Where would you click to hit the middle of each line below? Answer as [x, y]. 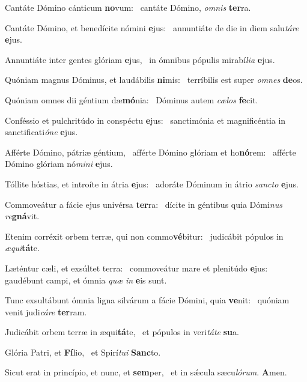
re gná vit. [22, 216]
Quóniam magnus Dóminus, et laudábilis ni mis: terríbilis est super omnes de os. [154, 80]
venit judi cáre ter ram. [46, 311]
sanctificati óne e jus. [41, 132]
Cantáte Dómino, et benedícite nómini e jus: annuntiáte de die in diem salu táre [152, 27]
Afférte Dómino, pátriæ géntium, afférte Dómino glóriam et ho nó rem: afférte [150, 152]
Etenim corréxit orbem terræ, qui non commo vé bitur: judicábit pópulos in [144, 236]
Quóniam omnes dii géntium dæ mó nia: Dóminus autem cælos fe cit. [132, 99]
